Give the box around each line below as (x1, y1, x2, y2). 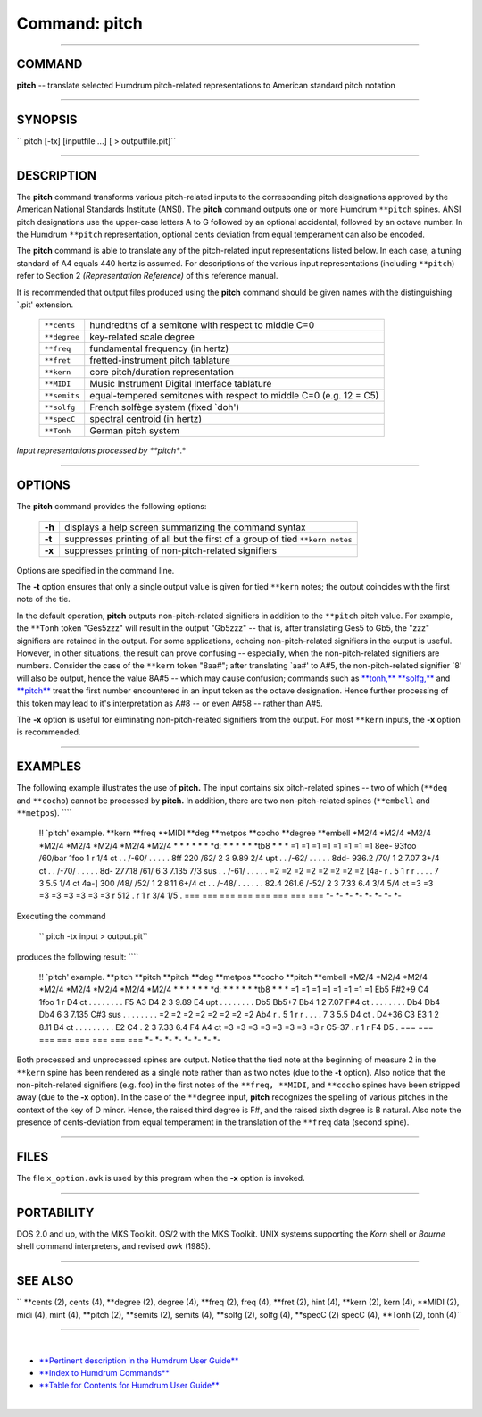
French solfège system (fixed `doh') (89, 401, 240, 414)
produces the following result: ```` (16, 952, 139, 962)
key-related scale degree (89, 331, 195, 343)
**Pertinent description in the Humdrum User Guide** (38, 1354, 239, 1366)
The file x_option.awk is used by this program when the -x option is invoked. (16, 1173, 305, 1184)
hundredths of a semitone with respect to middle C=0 (89, 319, 315, 331)
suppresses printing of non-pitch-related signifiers (63, 544, 277, 557)
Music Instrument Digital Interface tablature (89, 378, 272, 390)
